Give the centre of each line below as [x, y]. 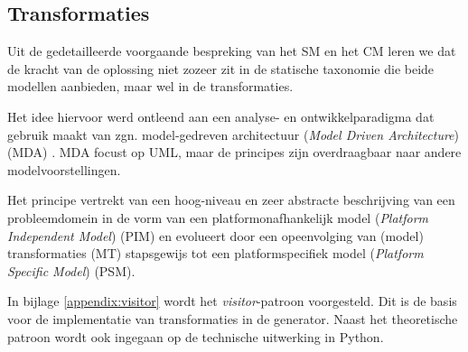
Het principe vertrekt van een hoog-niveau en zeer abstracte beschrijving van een [231, 200]
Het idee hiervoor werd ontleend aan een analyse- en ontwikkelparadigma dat [221, 116]
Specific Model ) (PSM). [71, 270]
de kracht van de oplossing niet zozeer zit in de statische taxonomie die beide [221, 68]
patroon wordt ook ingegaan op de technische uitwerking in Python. [196, 336]
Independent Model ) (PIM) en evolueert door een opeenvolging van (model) [215, 235]
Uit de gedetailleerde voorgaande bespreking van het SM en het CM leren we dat [232, 51]
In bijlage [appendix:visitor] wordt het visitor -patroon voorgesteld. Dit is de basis [232, 301]
